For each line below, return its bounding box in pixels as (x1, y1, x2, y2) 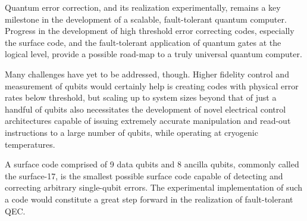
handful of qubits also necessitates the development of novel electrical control (5, 102, 286, 115)
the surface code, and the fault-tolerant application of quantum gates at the (5, 36, 281, 48)
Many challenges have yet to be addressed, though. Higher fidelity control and (5, 67, 289, 80)
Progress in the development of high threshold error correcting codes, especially (5, 24, 295, 37)
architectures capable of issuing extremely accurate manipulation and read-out (5, 114, 291, 127)
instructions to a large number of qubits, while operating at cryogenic (5, 126, 258, 138)
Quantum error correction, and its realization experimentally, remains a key (5, 1, 281, 13)
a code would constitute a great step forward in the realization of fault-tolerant (5, 192, 293, 205)
